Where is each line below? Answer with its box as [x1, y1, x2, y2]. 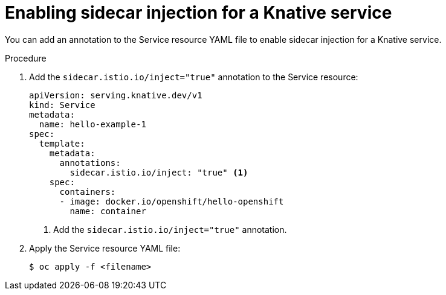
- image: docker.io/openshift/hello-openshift [59, 196, 284, 206]
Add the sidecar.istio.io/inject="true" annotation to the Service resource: [29, 71, 358, 82]
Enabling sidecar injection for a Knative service [5, 2, 392, 23]
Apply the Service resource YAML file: [29, 243, 181, 253]
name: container [69, 206, 146, 216]
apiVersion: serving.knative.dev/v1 [29, 90, 202, 100]
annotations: [59, 157, 121, 168]
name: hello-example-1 [39, 119, 146, 129]
